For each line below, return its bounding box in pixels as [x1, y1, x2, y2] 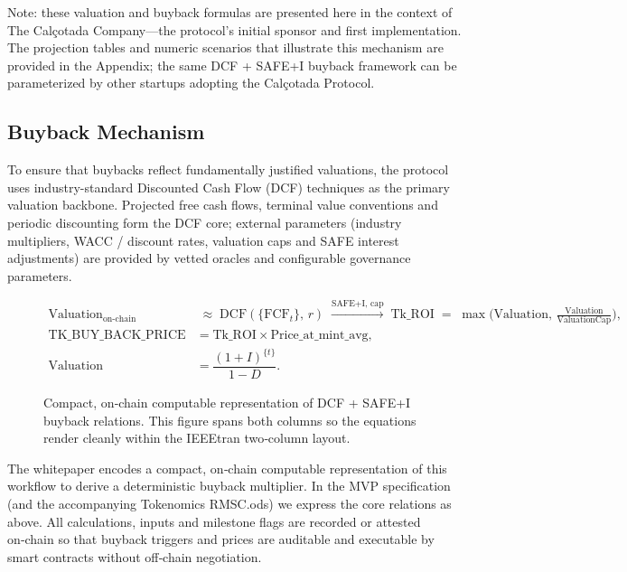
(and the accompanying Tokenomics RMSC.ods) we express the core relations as [7, 494, 452, 513]
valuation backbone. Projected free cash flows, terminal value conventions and [7, 195, 438, 214]
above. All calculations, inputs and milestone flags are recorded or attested [7, 511, 421, 530]
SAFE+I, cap [331, 299, 384, 309]
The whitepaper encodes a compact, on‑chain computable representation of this [7, 458, 447, 477]
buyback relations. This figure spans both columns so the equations [43, 410, 416, 429]
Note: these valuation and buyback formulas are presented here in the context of [7, 3, 453, 21]
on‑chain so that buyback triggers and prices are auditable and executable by [7, 530, 435, 549]
